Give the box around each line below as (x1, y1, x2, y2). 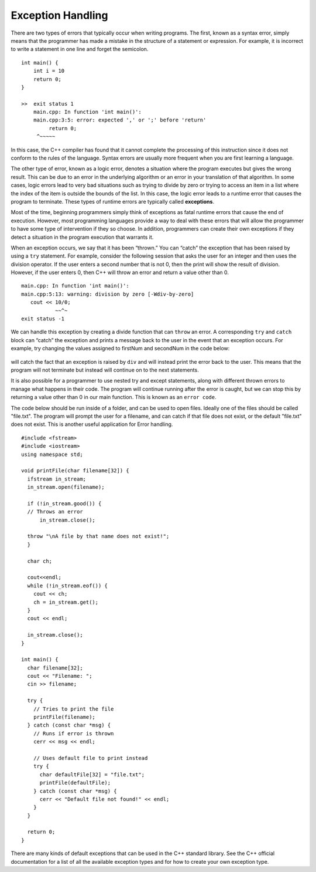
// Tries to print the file (33, 705, 114, 712)
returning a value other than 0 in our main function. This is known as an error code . (11, 394, 217, 401)
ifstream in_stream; (27, 475, 87, 482)
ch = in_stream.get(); (33, 599, 99, 606)
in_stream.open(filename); (27, 484, 105, 491)
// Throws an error (27, 508, 83, 515)
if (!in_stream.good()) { (27, 500, 102, 507)
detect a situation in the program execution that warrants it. (11, 234, 154, 241)
